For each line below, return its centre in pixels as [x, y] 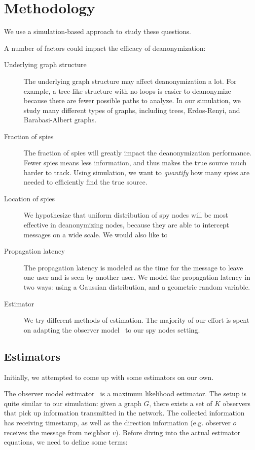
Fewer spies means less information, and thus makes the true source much [135, 163]
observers [237, 403]
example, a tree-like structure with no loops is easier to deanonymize [127, 91]
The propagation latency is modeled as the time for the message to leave [133, 267]
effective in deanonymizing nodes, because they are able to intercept [127, 225]
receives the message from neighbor [57, 432]
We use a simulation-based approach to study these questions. [98, 31]
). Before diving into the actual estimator [178, 432]
